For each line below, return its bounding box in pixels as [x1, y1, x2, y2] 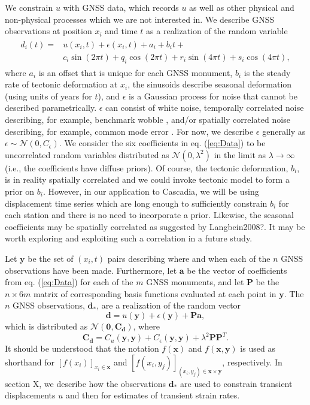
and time [105, 25, 138, 37]
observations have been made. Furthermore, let [5, 264, 177, 276]
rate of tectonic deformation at [5, 78, 118, 90]
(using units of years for [5, 89, 92, 102]
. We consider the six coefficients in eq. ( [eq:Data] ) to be [59, 137, 266, 149]
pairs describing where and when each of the [107, 252, 271, 264]
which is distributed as [5, 319, 88, 332]
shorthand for [5, 355, 55, 368]
